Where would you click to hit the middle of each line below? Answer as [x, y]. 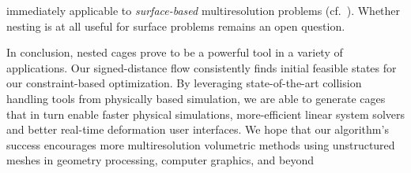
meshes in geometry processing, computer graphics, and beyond [160, 160]
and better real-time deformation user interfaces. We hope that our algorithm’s [198, 129]
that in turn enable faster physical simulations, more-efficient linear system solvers [205, 114]
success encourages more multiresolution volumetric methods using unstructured [201, 144]
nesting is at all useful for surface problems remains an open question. [176, 26]
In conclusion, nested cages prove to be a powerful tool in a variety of [175, 52]
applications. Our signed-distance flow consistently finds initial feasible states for [202, 67]
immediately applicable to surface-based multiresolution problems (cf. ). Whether [204, 10]
